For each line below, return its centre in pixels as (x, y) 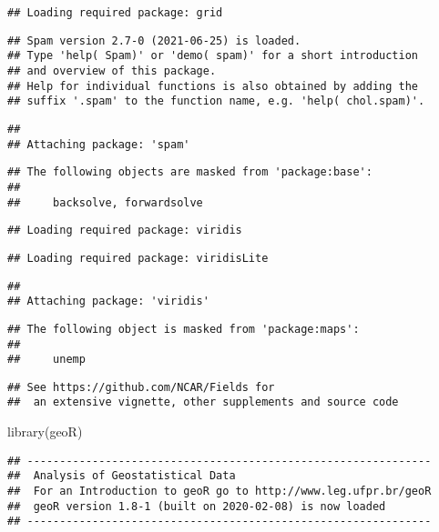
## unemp (46, 360)
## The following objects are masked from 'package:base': (190, 172)
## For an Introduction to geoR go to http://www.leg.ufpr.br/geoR (219, 492)
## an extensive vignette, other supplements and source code (203, 402)
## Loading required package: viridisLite (138, 258)
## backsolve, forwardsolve (105, 202)
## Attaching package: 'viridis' (108, 301)
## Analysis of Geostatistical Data (122, 476)
